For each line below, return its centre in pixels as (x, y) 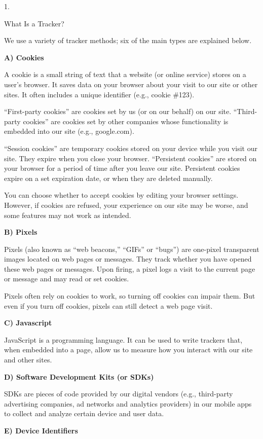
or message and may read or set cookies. (67, 279)
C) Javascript (28, 323)
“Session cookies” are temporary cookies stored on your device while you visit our (131, 148)
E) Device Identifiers (41, 430)
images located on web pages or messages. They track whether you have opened (128, 259)
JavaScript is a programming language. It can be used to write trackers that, (123, 339)
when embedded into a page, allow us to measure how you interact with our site (128, 350)
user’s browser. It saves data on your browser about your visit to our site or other (131, 84)
